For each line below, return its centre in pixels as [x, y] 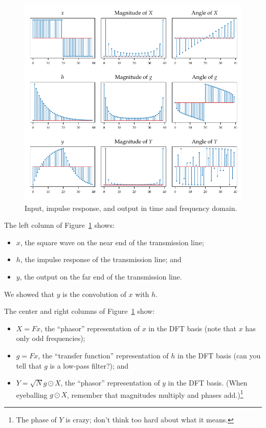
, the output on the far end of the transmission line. [101, 277]
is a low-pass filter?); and [89, 365]
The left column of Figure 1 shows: [59, 225]
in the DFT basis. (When [208, 383]
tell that [29, 365]
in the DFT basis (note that [193, 328]
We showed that [29, 294]
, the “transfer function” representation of [103, 355]
